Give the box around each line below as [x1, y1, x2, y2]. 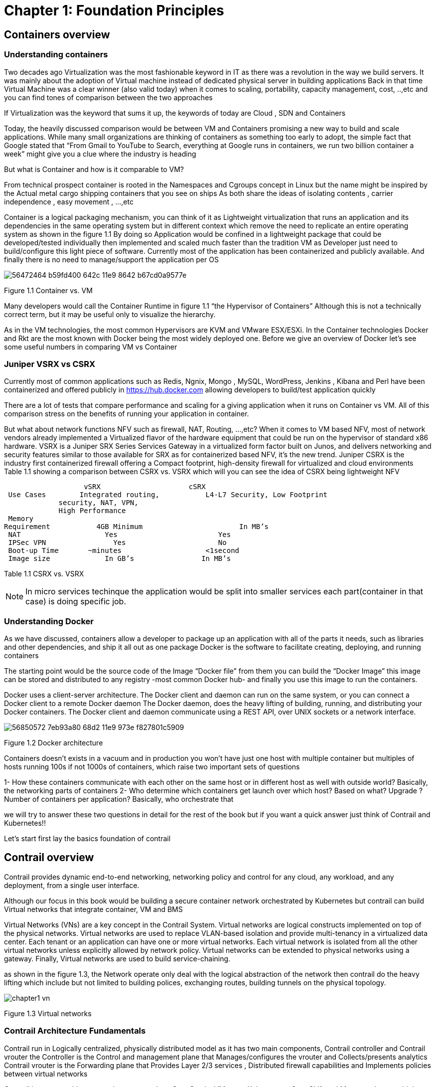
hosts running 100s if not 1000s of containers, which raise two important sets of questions [4, 762, 300, 771]
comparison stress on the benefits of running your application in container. [4, 409, 249, 418]
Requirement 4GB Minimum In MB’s [4, 523, 269, 531]
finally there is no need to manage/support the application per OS [4, 255, 219, 264]
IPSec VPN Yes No [8, 539, 227, 547]
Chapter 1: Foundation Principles [4, 2, 224, 19]
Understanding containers [4, 49, 108, 60]
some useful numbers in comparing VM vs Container [4, 342, 177, 351]
